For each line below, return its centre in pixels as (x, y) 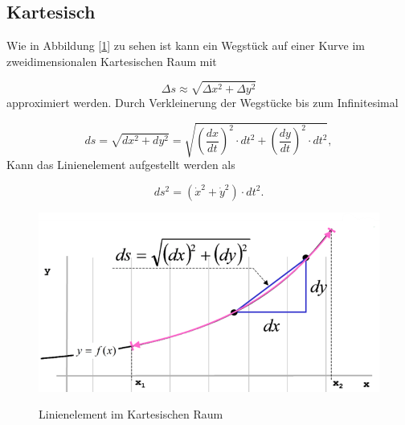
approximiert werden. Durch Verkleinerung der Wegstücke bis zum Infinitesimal (202, 102)
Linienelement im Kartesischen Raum (131, 414)
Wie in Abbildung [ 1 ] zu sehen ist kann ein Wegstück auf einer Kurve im (186, 45)
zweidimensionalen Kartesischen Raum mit (112, 61)
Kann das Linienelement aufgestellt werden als (121, 165)
